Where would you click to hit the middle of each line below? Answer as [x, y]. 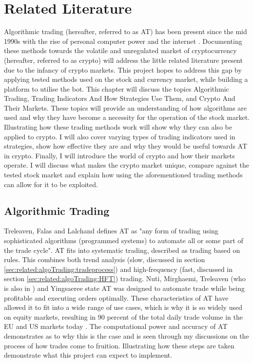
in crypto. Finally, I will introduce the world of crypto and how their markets [119, 155]
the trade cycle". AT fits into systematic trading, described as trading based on [122, 250]
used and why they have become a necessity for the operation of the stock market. [127, 117]
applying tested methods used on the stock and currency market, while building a [126, 79]
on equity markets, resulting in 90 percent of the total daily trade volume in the [123, 316]
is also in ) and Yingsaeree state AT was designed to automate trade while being [124, 288]
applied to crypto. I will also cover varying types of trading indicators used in [120, 136]
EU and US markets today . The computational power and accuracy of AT [116, 326]
